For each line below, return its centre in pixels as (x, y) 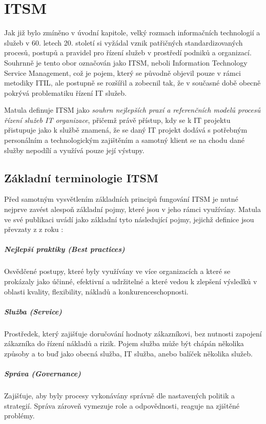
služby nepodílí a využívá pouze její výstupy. (74, 150)
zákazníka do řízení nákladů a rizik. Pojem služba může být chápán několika (124, 343)
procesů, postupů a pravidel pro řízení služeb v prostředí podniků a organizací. (128, 52)
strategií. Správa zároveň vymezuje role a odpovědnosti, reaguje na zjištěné (122, 405)
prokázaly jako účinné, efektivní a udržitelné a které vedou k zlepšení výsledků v (131, 281)
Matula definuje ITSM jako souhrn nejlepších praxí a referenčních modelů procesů (132, 110)
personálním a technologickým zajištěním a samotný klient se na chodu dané (124, 140)
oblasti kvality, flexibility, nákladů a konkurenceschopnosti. (96, 291)
